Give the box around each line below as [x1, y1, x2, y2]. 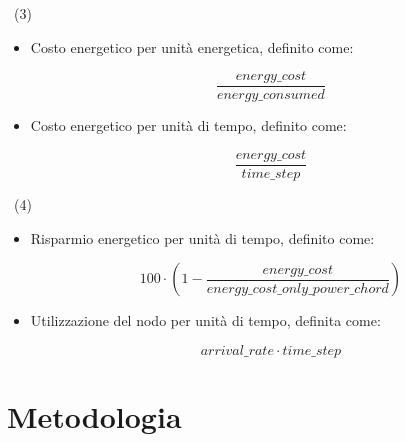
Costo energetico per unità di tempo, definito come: [30, 115, 347, 136]
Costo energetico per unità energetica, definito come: [30, 36, 354, 57]
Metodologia [7, 395, 182, 436]
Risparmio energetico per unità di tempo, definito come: [30, 227, 375, 248]
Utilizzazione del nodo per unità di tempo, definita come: [30, 310, 381, 331]
